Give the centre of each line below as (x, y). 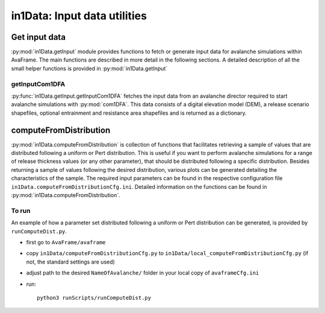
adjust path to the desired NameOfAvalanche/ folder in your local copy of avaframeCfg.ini (143, 273)
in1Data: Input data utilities (79, 16)
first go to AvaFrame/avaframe (66, 242)
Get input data (39, 37)
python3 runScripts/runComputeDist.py (94, 298)
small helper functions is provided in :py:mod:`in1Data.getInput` (89, 68)
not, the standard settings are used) (71, 262)
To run (21, 210)
